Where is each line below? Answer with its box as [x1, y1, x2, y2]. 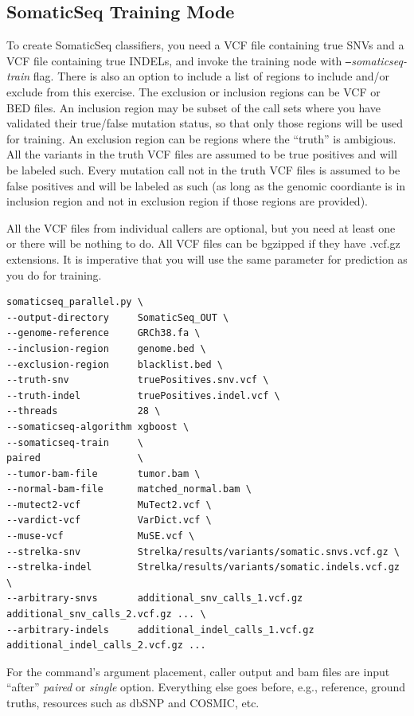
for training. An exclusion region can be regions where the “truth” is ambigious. [6, 130, 396, 147]
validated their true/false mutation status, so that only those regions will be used [6, 115, 404, 131]
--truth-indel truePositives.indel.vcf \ [6, 389, 280, 401]
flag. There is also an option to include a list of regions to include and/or [33, 68, 390, 84]
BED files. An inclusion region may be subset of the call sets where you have [6, 99, 381, 115]
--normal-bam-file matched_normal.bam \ [6, 483, 252, 495]
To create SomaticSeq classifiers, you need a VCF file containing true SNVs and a [6, 37, 404, 53]
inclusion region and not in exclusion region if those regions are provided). [6, 193, 368, 209]
